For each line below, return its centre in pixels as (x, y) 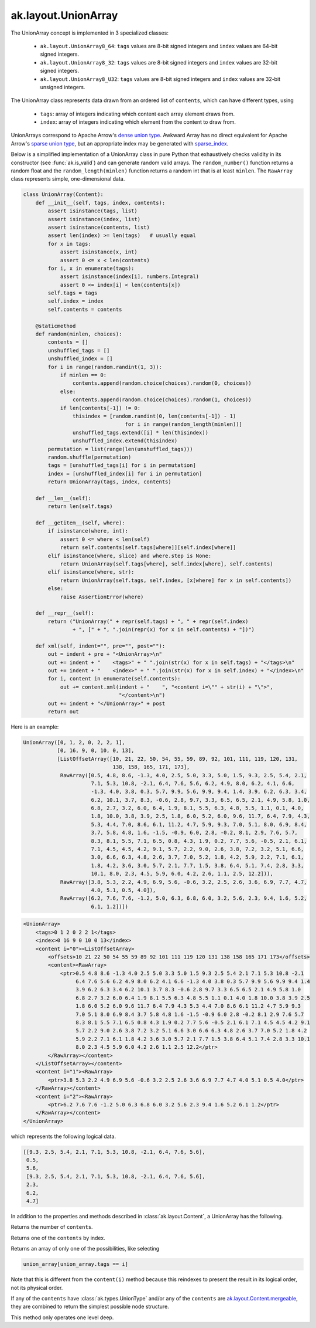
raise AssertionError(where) (102, 597)
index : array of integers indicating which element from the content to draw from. (138, 122)
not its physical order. (37, 1288)
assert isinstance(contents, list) (99, 227)
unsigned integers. (63, 87)
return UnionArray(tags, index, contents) (110, 482)
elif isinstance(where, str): (91, 572)
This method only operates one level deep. (62, 1317)
